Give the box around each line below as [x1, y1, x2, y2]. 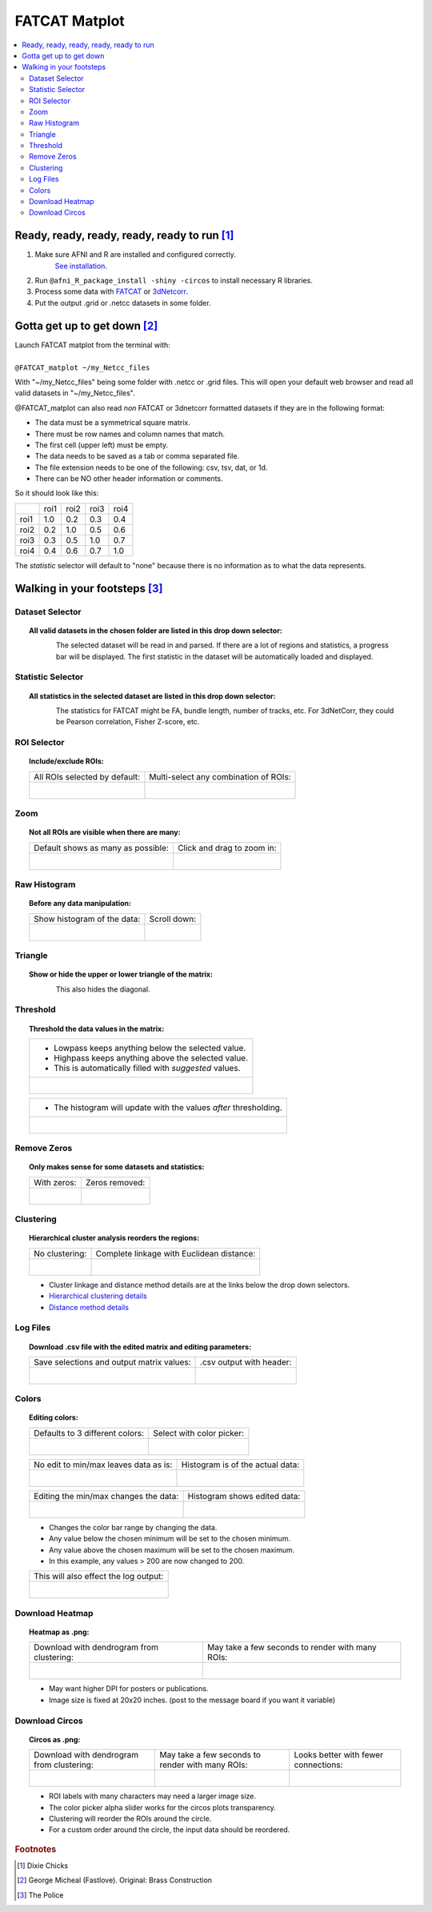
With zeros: [33, 1176, 77, 1188]
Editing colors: [29, 1413, 79, 1422]
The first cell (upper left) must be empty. [34, 440, 169, 450]
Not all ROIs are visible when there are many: [29, 828, 181, 837]
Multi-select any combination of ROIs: [149, 771, 291, 782]
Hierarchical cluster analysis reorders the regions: [29, 1233, 200, 1243]
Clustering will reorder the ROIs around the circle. [49, 1814, 212, 1823]
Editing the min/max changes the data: [33, 1490, 179, 1501]
